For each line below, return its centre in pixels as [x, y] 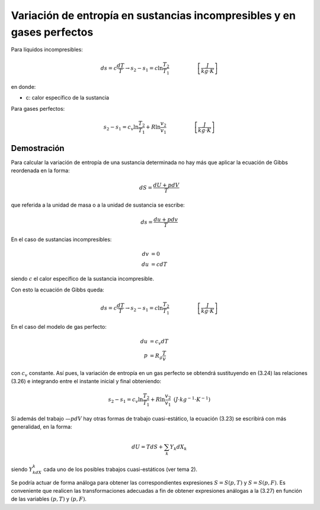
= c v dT [159, 342]
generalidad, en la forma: [41, 427]
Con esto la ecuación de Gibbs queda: [58, 290]
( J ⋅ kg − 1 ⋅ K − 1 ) [192, 399]
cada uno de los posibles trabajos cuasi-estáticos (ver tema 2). [121, 469]
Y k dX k [178, 448]
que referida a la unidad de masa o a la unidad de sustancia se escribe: [98, 205]
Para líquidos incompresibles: [47, 50]
